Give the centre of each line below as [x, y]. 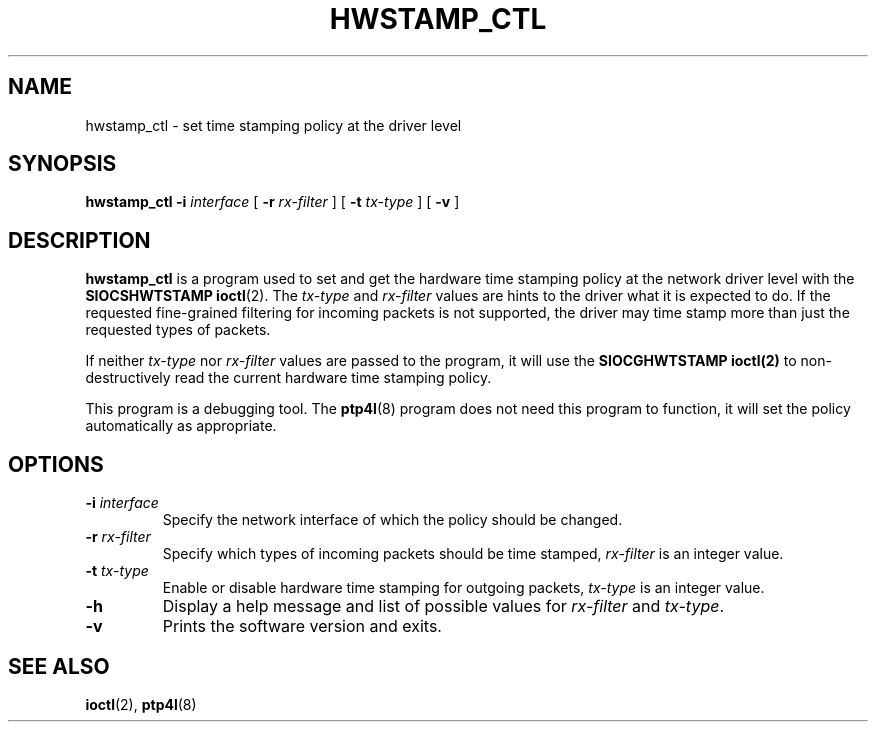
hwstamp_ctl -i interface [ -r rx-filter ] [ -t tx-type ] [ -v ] [272, 202]
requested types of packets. [178, 330]
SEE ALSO [59, 666]
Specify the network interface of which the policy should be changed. [392, 520]
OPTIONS [56, 464]
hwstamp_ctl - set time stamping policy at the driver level [273, 125]
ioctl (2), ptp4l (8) [141, 704]
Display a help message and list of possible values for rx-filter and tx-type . [443, 606]
